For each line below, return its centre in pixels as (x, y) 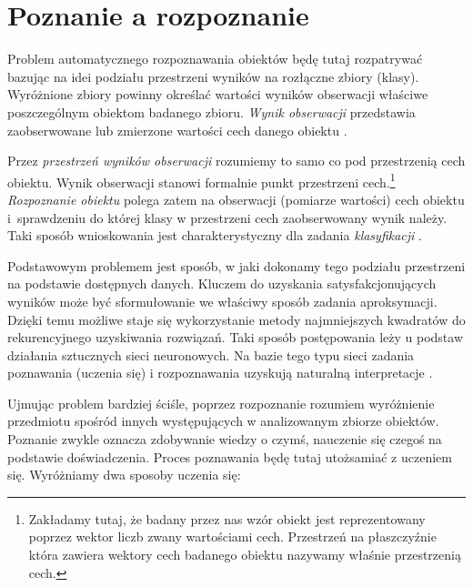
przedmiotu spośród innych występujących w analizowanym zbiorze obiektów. (223, 421)
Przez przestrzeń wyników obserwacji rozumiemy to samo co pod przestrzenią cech (236, 161)
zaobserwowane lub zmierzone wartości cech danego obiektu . (177, 130)
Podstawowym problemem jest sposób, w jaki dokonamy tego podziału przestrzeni (236, 265)
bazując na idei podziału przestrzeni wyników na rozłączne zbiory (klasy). (213, 76)
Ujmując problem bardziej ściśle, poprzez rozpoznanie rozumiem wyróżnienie (221, 403)
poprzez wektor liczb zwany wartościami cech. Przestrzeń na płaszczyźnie (232, 536)
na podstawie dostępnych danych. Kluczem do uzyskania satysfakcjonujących (222, 283)
